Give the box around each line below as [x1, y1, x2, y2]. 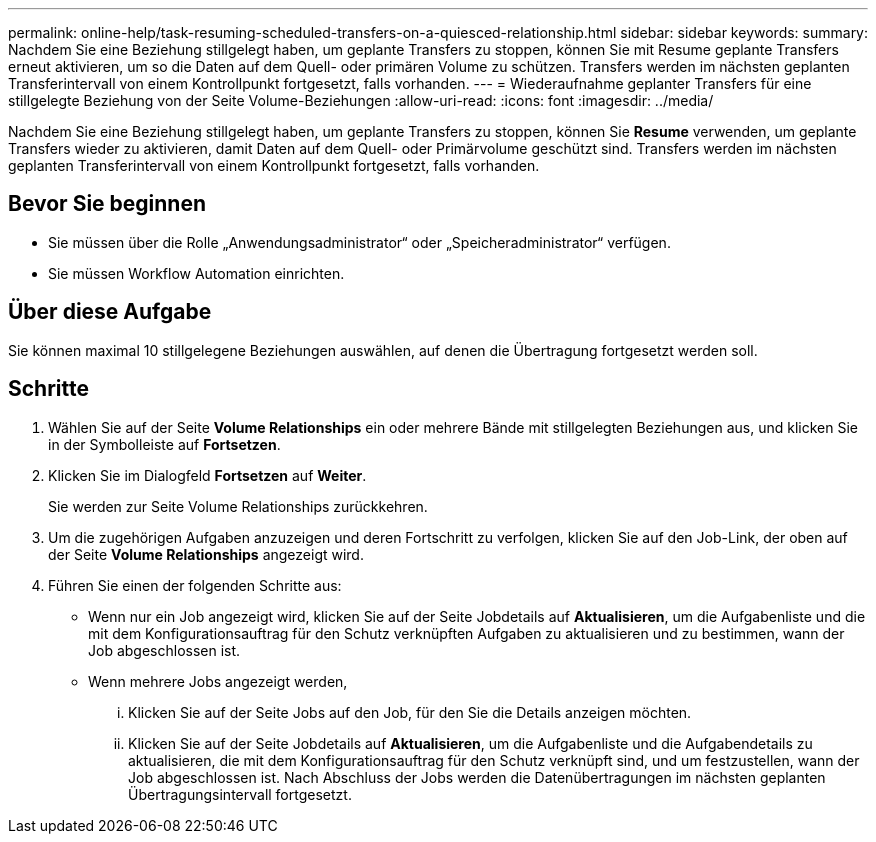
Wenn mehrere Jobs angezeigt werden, [88, 672, 348, 690]
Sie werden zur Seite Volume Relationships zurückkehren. [48, 497, 428, 515]
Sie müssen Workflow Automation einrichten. [48, 264, 345, 282]
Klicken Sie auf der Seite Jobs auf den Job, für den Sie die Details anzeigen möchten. [128, 703, 692, 721]
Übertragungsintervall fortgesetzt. [128, 785, 352, 803]
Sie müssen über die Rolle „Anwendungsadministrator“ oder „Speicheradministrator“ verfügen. [48, 233, 671, 251]
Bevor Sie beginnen [8, 191, 207, 217]
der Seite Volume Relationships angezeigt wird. [48, 545, 364, 563]
